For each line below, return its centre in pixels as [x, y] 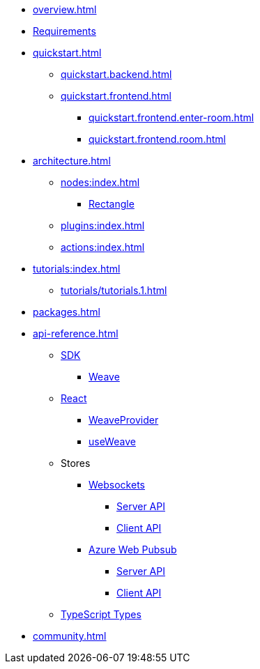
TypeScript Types [101, 614]
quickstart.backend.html [116, 74]
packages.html [67, 312]
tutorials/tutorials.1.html [114, 290]
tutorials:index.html [77, 269]
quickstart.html [67, 53]
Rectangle [112, 204]
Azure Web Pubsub [133, 549]
